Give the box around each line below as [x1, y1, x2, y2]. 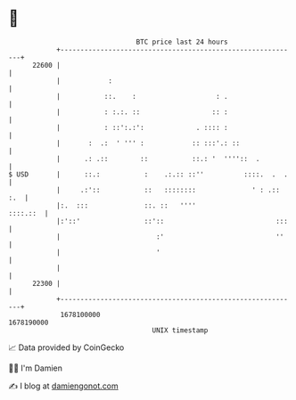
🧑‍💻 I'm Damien [8, 363, 63, 373]
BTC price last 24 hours [136, 37, 228, 46]
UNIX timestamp [152, 325, 209, 335]
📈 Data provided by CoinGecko [8, 342, 125, 353]
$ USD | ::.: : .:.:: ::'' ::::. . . [8, 169, 289, 179]
